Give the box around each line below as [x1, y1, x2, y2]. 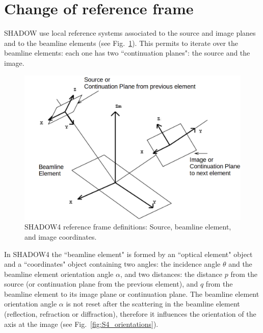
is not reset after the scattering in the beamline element [66, 298, 240, 309]
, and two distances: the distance [120, 268, 223, 279]
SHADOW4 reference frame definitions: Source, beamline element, [24, 221, 231, 232]
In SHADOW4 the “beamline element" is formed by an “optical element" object [4, 248, 253, 259]
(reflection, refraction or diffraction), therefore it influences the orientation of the [4, 309, 256, 319]
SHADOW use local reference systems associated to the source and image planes [4, 28, 256, 38]
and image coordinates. [24, 231, 97, 242]
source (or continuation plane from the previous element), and [4, 278, 198, 289]
